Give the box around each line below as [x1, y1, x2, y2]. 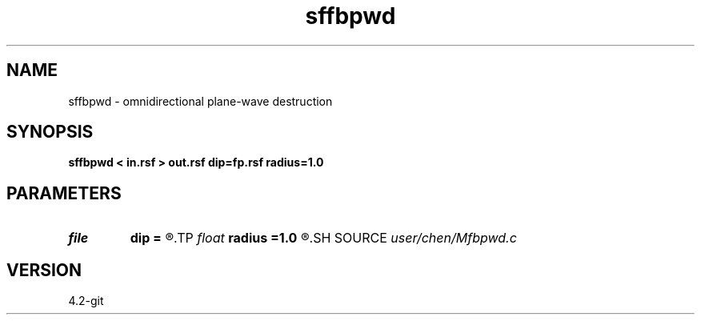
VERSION [6, 259, 82, 280]
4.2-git [68, 294, 104, 308]
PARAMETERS [6, 183, 122, 203]
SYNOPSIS [6, 122, 94, 142]
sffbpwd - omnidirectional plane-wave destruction [68, 94, 333, 108]
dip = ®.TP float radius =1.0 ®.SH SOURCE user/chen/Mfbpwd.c [130, 230, 517, 247]
